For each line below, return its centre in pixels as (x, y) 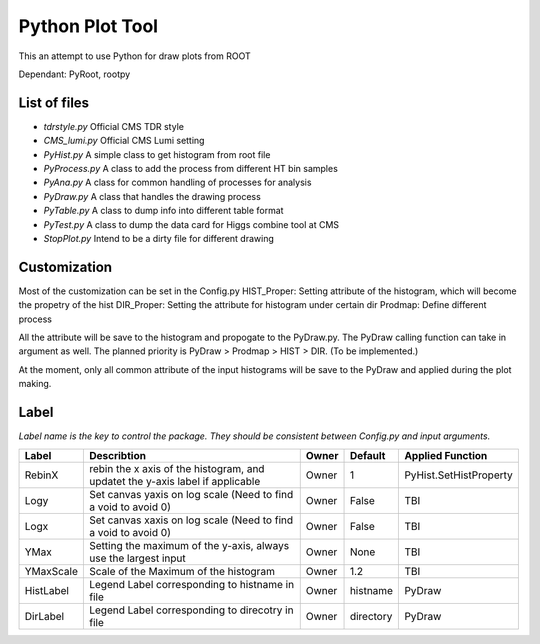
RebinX (41, 475)
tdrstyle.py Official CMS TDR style (114, 126)
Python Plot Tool (88, 26)
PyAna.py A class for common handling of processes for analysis (177, 182)
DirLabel (44, 616)
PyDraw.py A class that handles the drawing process (152, 196)
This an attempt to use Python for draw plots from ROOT (134, 56)
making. (35, 384)
